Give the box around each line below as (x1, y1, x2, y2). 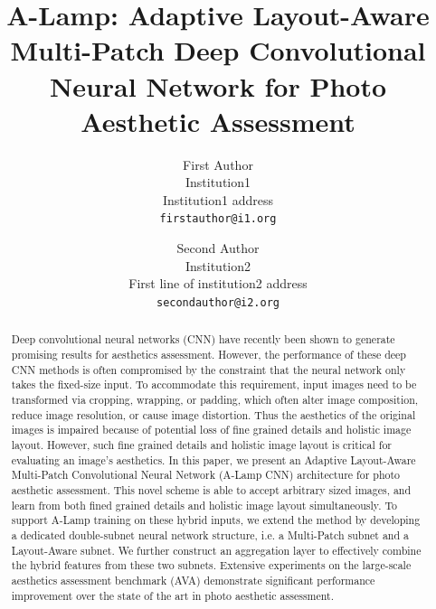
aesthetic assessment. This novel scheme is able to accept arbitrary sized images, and (11, 482, 412, 497)
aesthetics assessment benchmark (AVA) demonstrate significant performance (11, 572, 375, 587)
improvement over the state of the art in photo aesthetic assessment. (11, 587, 334, 603)
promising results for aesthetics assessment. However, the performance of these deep (11, 347, 406, 362)
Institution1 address (162, 190, 273, 209)
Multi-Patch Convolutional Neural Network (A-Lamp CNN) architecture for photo (11, 467, 401, 483)
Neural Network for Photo (49, 67, 386, 104)
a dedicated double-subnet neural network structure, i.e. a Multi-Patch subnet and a (11, 527, 409, 542)
